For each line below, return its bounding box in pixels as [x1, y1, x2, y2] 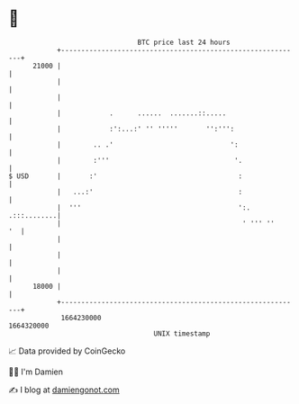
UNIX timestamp [153, 328, 211, 338]
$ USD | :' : [8, 171, 243, 181]
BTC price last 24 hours [137, 38, 231, 47]
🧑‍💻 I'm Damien [8, 366, 64, 377]
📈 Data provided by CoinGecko [8, 346, 126, 356]
